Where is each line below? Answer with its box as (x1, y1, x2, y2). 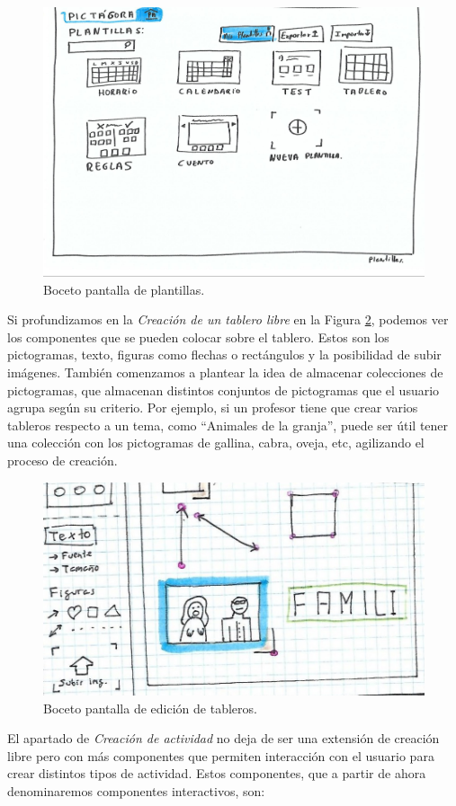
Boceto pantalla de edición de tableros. (43, 698, 257, 717)
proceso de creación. (7, 451, 118, 469)
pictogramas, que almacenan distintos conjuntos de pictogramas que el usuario (7, 380, 440, 399)
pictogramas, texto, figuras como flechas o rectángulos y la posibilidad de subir (7, 345, 442, 364)
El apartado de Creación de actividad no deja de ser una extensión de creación (7, 729, 440, 748)
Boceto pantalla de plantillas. (43, 279, 205, 298)
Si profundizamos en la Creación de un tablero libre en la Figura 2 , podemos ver (7, 310, 449, 329)
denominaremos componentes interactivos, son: (7, 782, 265, 800)
